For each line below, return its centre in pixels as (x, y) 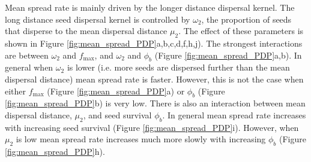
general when (29, 67)
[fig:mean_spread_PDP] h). (55, 152)
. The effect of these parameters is (241, 31)
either (16, 91)
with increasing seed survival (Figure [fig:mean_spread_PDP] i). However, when (152, 127)
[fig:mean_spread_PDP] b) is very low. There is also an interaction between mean (155, 103)
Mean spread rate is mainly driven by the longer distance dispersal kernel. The (150, 7)
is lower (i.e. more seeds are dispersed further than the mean (178, 67)
